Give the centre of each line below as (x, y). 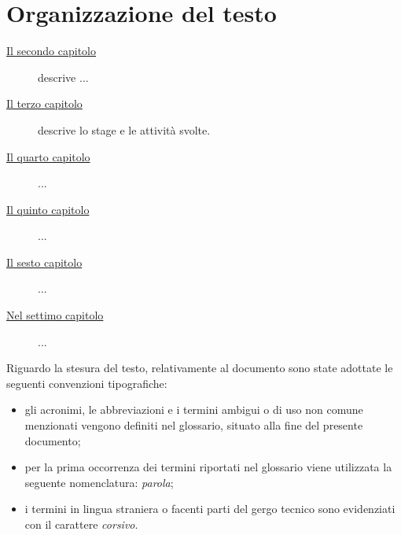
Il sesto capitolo (44, 262)
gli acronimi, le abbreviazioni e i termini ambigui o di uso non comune (194, 410)
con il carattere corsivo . (81, 524)
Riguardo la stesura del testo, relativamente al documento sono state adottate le (200, 368)
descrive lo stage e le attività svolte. (124, 129)
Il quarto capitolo (48, 156)
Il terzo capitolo (44, 103)
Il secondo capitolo (52, 51)
